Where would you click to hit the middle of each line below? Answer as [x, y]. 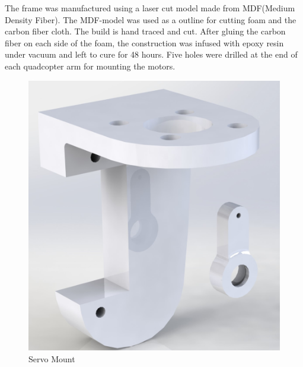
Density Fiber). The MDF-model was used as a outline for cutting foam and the [151, 19]
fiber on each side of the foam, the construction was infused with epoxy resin [144, 42]
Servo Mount [52, 358]
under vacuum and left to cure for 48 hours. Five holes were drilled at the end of [151, 54]
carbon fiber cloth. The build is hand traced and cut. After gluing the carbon [145, 31]
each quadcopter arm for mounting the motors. [90, 66]
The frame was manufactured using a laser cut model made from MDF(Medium [150, 8]
